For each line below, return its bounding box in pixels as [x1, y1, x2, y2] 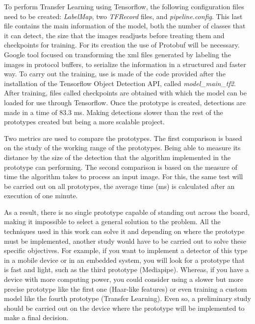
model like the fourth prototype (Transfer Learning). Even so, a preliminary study [4, 293, 251, 303]
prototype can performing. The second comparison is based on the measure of [4, 162, 237, 172]
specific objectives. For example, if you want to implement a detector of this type [4, 245, 248, 255]
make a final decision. [4, 312, 69, 323]
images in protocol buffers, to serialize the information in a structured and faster [4, 59, 246, 69]
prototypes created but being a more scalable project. [4, 116, 165, 127]
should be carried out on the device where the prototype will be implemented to [4, 302, 245, 313]
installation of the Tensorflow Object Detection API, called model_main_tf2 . [4, 78, 236, 88]
